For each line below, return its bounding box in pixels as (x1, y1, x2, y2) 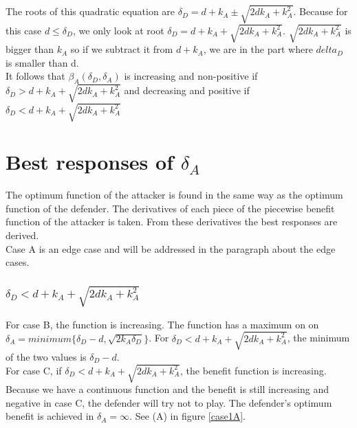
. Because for (293, 4, 348, 19)
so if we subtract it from (70, 42, 173, 56)
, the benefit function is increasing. (180, 363, 327, 377)
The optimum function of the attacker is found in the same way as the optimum (6, 188, 343, 202)
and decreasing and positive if (124, 83, 250, 98)
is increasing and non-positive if (124, 69, 258, 83)
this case (6, 23, 42, 37)
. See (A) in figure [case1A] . (129, 409, 246, 423)
